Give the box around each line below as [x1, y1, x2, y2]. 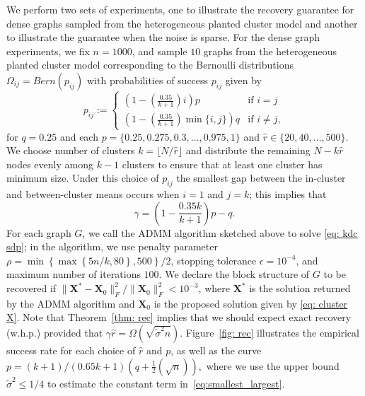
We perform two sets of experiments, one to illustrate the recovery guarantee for [6, 2, 354, 16]
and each [59, 129, 98, 144]
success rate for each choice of [6, 343, 136, 358]
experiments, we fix [6, 43, 90, 58]
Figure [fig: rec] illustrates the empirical [185, 325, 359, 340]
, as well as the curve [170, 343, 262, 358]
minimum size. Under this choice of [6, 170, 159, 185]
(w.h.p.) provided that [6, 325, 103, 340]
